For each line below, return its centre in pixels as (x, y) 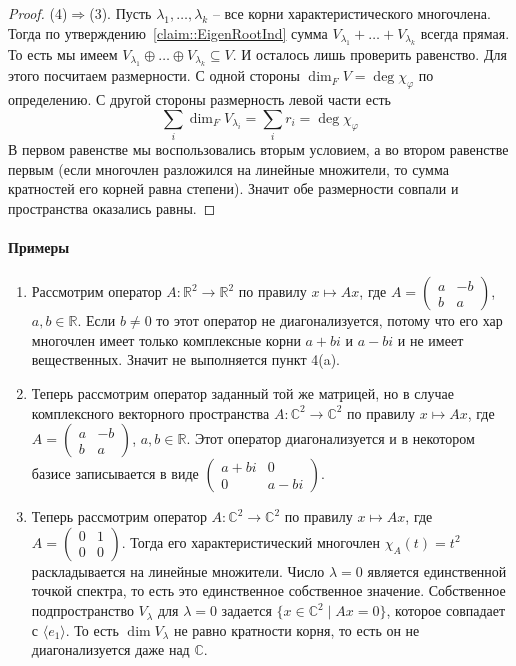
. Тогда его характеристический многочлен (251, 541)
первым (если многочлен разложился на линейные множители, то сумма (228, 168)
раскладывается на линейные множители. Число (178, 570)
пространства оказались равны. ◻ (112, 207)
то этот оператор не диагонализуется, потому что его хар (329, 320)
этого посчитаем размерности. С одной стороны (154, 75)
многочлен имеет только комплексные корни (166, 339)
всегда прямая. (465, 32)
